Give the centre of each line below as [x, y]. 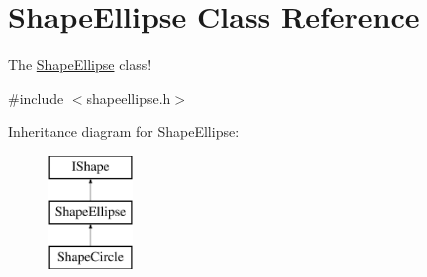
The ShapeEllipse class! [80, 64]
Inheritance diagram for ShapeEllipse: [124, 131]
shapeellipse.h [128, 97]
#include [36, 97]
